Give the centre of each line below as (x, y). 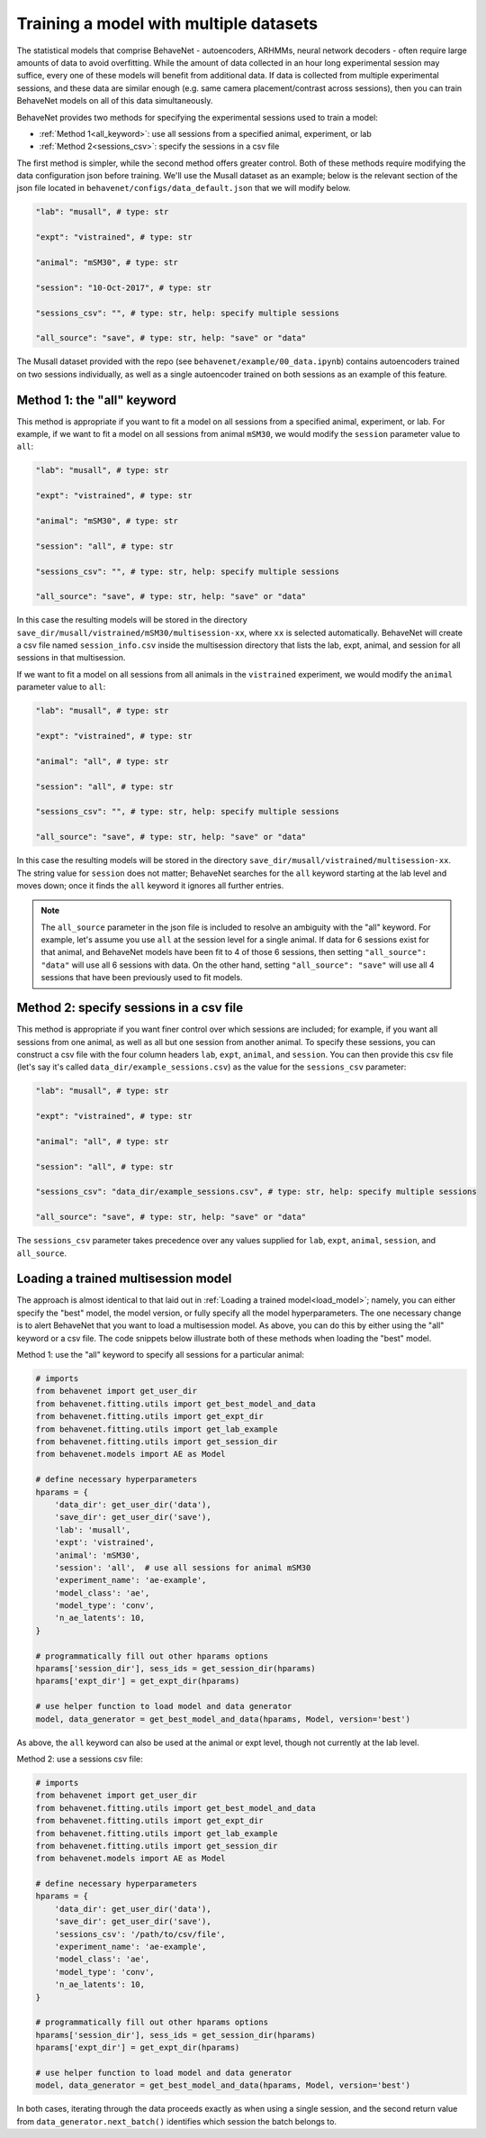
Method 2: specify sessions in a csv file (130, 1008)
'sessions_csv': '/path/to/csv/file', (140, 1934)
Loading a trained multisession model (124, 1279)
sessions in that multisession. (71, 658)
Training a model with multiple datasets (167, 23)
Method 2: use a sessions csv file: (80, 1759)
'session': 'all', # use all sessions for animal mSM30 (183, 1567)
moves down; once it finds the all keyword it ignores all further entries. (150, 885)
